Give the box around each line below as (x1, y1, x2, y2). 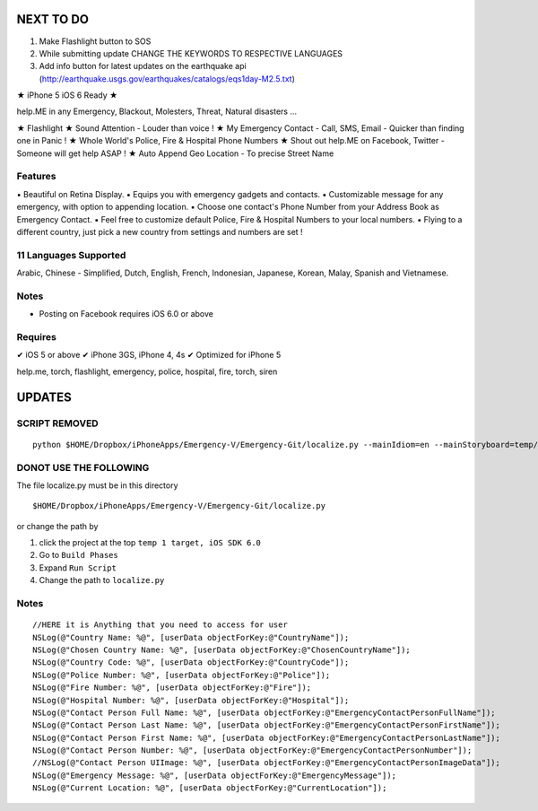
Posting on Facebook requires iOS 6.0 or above (39, 309, 214, 319)
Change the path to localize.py (39, 575, 165, 586)
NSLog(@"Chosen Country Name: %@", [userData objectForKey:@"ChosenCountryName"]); (32, 644, 412, 655)
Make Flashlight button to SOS (39, 36, 152, 47)
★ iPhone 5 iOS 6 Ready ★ (16, 90, 118, 100)
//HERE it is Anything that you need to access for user (32, 620, 289, 630)
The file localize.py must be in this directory (16, 480, 178, 491)
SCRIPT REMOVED (16, 417, 99, 430)
